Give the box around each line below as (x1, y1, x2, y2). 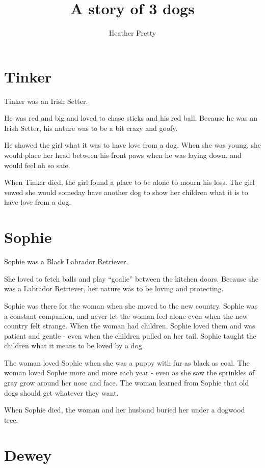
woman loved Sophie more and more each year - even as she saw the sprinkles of (4, 367, 255, 378)
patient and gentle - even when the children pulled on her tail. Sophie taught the (4, 330, 256, 341)
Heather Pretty (109, 27, 156, 38)
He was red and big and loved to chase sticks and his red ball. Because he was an (4, 113, 257, 123)
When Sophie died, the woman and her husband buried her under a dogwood (4, 404, 245, 415)
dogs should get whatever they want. (4, 387, 119, 398)
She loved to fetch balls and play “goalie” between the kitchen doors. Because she (4, 273, 259, 284)
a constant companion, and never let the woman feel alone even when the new (4, 310, 248, 321)
